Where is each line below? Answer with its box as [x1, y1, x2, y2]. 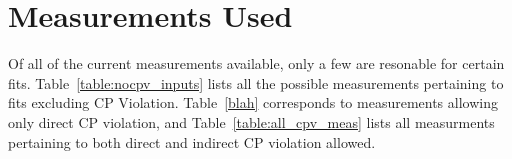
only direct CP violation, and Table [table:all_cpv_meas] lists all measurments [8, 111, 495, 132]
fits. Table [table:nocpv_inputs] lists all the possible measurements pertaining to [8, 72, 504, 93]
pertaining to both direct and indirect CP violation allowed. [8, 131, 376, 152]
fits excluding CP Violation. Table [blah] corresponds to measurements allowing [8, 92, 498, 113]
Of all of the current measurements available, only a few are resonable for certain [8, 53, 505, 74]
